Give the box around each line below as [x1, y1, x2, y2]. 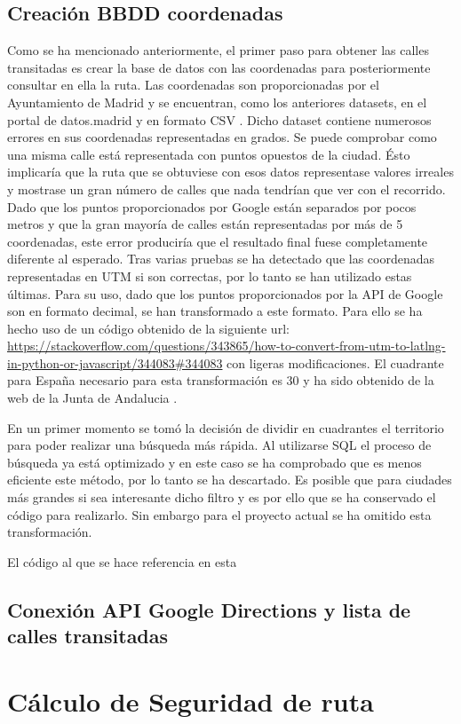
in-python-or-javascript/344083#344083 [7, 353, 223, 372]
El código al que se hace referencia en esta [7, 552, 237, 571]
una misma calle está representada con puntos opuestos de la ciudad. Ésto [7, 145, 410, 163]
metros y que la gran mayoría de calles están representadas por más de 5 [7, 215, 403, 233]
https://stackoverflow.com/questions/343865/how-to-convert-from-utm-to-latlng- [7, 336, 446, 355]
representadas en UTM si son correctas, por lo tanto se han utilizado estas [7, 266, 412, 285]
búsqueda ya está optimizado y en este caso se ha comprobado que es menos [7, 452, 422, 471]
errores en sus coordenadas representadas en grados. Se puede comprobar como [7, 128, 437, 146]
